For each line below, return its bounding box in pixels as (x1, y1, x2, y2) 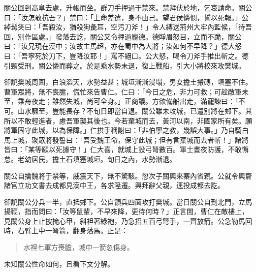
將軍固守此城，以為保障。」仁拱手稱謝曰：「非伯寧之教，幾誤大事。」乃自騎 (4, 125, 242, 135)
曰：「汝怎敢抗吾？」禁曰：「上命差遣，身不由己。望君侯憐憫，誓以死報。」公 (4, 12, 249, 22)
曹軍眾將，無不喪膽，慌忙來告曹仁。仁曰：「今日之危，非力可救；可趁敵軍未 (4, 86, 249, 96)
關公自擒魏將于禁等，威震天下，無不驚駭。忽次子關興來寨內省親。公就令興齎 (4, 170, 252, 181)
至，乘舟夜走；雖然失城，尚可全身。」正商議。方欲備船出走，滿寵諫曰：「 (4, 96, 238, 106)
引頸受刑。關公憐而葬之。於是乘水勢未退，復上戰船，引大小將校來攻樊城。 (4, 60, 245, 70)
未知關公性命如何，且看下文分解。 (4, 258, 114, 269)
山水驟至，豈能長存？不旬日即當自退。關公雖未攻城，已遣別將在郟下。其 (17, 105, 252, 116)
